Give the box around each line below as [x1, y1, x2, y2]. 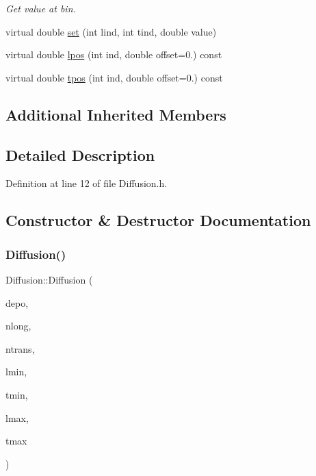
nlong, [5, 318, 31, 333]
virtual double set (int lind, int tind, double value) [5, 24, 217, 38]
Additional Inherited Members [5, 103, 226, 125]
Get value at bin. [5, 1, 76, 15]
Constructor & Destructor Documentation [5, 210, 311, 231]
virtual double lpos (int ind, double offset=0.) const [5, 47, 222, 62]
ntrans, [5, 341, 35, 355]
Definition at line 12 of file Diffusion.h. [5, 176, 168, 190]
